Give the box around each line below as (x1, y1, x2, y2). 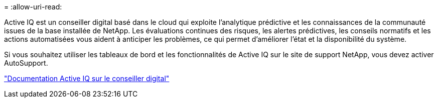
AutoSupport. (4, 59, 48, 67)
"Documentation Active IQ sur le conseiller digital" (4, 74, 170, 83)
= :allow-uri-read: (4, 2, 62, 11)
